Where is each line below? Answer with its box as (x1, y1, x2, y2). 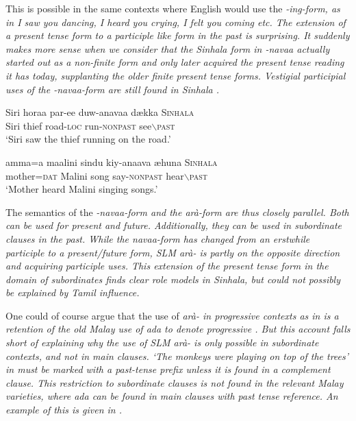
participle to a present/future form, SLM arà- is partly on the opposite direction (5, 245, 340, 259)
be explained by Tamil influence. (5, 285, 140, 300)
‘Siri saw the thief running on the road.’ (5, 132, 171, 146)
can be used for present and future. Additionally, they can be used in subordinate (5, 218, 342, 232)
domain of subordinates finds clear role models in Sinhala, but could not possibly (5, 272, 341, 286)
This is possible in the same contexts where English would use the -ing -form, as (5, 1, 340, 15)
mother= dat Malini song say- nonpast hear (5, 168, 184, 182)
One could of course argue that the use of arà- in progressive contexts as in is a (5, 308, 339, 322)
